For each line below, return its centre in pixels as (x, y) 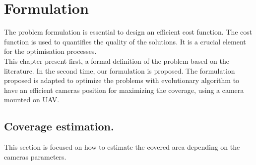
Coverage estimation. (59, 126)
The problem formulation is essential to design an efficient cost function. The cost (128, 32)
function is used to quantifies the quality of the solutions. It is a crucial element (125, 41)
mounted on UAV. (32, 100)
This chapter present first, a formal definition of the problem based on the (117, 61)
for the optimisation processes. (50, 51)
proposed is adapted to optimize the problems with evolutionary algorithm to (122, 80)
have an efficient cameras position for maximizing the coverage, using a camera (124, 90)
